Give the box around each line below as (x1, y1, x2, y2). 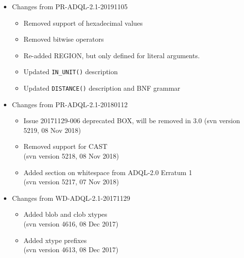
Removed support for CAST (23, 141, 107, 151)
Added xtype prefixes (23, 235, 87, 245)
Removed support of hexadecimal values (23, 17, 143, 28)
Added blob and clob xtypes (23, 209, 107, 219)
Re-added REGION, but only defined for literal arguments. (23, 50, 200, 60)
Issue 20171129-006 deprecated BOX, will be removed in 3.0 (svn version (23, 115, 240, 126)
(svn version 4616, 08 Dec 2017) (23, 219, 119, 229)
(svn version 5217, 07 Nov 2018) (23, 177, 119, 187)
